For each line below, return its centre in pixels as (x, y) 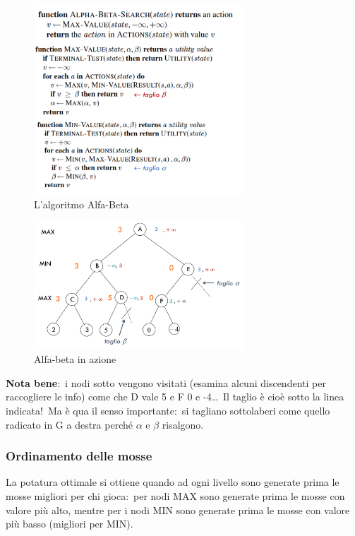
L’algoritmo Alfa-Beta (82, 204)
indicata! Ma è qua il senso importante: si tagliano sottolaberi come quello (168, 410)
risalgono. (183, 424)
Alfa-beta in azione (75, 359)
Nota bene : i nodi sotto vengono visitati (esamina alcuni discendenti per (166, 382)
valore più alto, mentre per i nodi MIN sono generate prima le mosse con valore (178, 510)
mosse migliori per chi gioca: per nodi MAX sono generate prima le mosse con (175, 495)
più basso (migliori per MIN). (70, 524)
